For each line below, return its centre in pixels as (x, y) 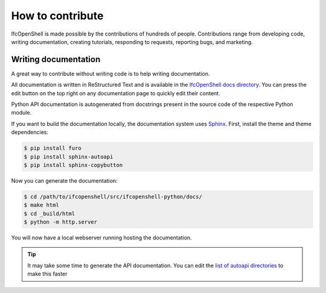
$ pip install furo (53, 148)
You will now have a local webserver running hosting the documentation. (102, 238)
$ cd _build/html (50, 213)
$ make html (42, 205)
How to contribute (57, 16)
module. (21, 113)
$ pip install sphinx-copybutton (73, 165)
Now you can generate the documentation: (64, 180)
